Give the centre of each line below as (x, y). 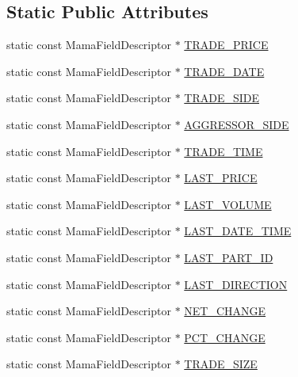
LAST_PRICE (221, 178)
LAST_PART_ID (229, 257)
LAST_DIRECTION (236, 284)
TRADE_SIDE (222, 98)
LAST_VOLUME (228, 204)
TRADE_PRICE (226, 45)
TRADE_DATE (224, 71)
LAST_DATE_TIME (238, 231)
